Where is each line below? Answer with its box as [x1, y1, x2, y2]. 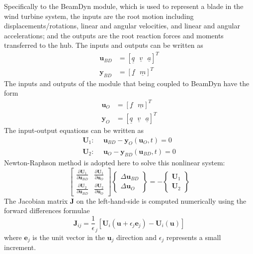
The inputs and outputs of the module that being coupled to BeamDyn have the [4, 78, 250, 88]
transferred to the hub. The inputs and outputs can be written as [4, 40, 203, 50]
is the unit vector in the [32, 232, 105, 242]
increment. [4, 242, 36, 253]
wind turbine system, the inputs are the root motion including [4, 10, 194, 21]
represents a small [166, 232, 221, 242]
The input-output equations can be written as [4, 125, 144, 135]
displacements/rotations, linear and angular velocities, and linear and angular [4, 20, 241, 31]
